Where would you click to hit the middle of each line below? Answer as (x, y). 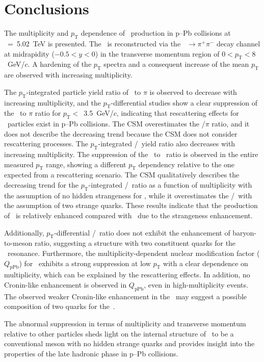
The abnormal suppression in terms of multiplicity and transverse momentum (125, 323)
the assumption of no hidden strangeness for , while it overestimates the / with (128, 195)
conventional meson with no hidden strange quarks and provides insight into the (129, 343)
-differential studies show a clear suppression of (184, 102)
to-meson (18, 243)
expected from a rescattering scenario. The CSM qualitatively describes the (122, 175)
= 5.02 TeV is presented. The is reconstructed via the (94, 43)
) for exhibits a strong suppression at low (85, 263)
